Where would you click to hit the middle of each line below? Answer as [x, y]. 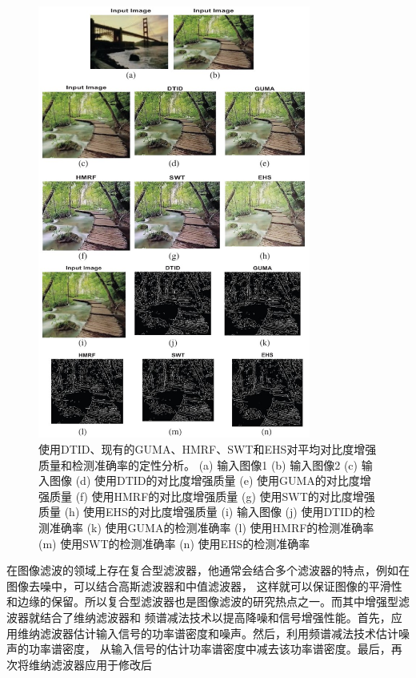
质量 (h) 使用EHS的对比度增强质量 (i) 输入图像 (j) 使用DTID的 [201, 512]
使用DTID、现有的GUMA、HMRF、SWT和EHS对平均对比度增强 [208, 449]
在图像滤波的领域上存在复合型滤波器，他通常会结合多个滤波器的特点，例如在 [208, 570]
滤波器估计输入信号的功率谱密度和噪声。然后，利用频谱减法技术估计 [219, 633]
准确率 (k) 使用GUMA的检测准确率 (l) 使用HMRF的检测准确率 [212, 528]
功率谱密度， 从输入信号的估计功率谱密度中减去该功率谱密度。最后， [210, 649]
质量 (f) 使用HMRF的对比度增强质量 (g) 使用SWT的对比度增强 [212, 496]
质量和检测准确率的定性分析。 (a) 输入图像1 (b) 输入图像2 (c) [198, 464]
